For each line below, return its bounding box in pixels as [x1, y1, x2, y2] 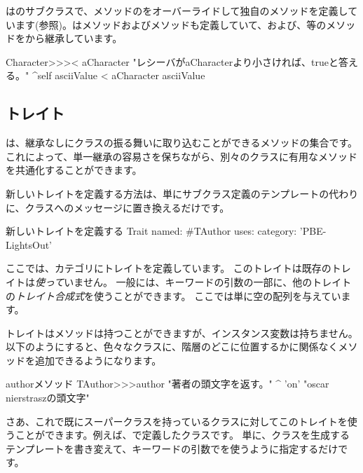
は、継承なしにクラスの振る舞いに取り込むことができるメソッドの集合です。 [6, 135, 358, 150]
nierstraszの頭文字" [6, 390, 90, 405]
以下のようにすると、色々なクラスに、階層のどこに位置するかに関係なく [6, 339, 338, 354]
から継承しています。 [25, 31, 123, 46]
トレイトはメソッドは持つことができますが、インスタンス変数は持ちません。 [6, 325, 358, 340]
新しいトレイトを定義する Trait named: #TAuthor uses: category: [6, 224, 297, 238]
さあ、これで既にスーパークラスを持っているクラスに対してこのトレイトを [6, 413, 348, 428]
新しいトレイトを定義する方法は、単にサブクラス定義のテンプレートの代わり [6, 186, 359, 200]
